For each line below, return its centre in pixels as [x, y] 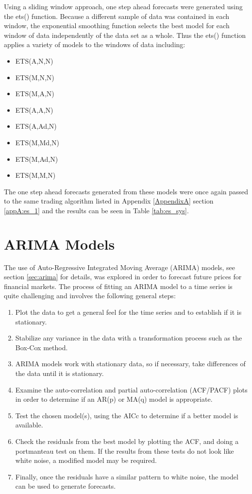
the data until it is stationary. [59, 373]
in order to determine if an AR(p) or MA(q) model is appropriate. [114, 399]
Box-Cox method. [42, 347]
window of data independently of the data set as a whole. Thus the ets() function [125, 35]
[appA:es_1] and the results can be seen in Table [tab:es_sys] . [96, 210]
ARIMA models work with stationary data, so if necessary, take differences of [130, 364]
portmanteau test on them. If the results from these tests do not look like [125, 451]
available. [29, 425]
